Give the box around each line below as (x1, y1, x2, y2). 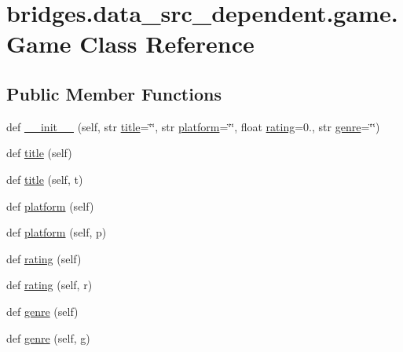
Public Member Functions (6, 81, 222, 105)
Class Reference (79, 27, 255, 60)
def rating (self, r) (6, 277, 93, 293)
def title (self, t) (6, 170, 83, 187)
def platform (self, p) (6, 224, 107, 240)
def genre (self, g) (6, 329, 90, 346)
